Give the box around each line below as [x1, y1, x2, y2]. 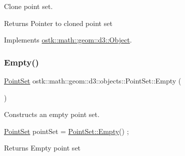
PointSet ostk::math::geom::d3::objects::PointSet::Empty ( [4, 75, 181, 85]
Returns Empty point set [4, 142, 81, 153]
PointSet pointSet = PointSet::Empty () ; [4, 125, 129, 136]
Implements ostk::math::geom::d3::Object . [4, 34, 132, 45]
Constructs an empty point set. [4, 109, 99, 119]
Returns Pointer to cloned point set [4, 17, 112, 28]
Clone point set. [4, 1, 53, 11]
